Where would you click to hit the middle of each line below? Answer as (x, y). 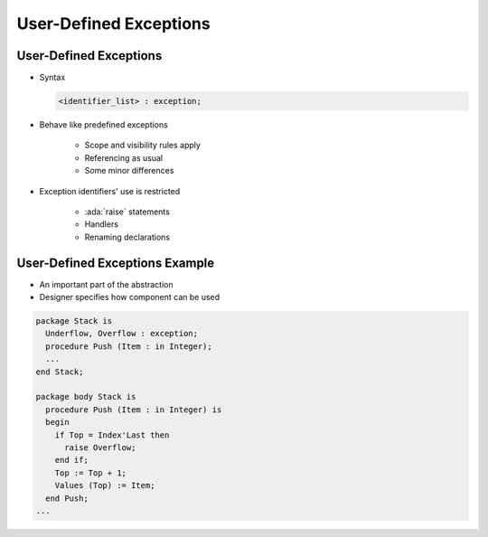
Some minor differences (129, 171)
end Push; (67, 498)
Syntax (52, 78)
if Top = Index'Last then (112, 435)
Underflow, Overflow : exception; (122, 334)
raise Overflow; (100, 447)
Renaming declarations (127, 237)
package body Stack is (86, 397)
